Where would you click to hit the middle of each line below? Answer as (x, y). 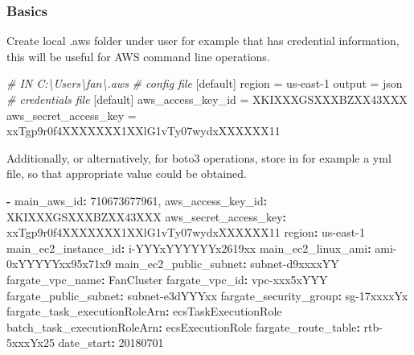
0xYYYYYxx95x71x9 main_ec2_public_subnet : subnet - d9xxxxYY (173, 264)
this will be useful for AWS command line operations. (138, 56)
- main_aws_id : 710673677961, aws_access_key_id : (137, 200)
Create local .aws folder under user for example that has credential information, (203, 41)
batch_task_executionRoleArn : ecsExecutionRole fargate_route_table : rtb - (195, 326)
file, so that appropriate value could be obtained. (127, 173)
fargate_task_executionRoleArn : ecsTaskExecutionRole (144, 311)
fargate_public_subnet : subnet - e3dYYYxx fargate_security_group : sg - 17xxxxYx (207, 295)
